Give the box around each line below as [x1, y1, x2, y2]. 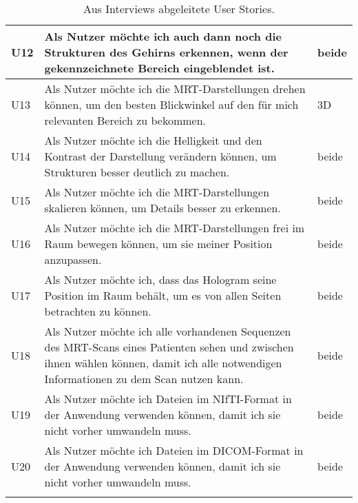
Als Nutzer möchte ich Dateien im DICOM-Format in [44, 442, 304, 458]
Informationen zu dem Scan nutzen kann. [44, 371, 244, 387]
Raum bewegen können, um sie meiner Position [44, 236, 273, 251]
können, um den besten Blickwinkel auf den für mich [44, 96, 299, 112]
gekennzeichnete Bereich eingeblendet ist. [44, 60, 275, 76]
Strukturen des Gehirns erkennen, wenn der [44, 44, 288, 60]
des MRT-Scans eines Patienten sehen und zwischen [44, 339, 294, 355]
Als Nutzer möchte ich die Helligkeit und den [44, 132, 262, 148]
